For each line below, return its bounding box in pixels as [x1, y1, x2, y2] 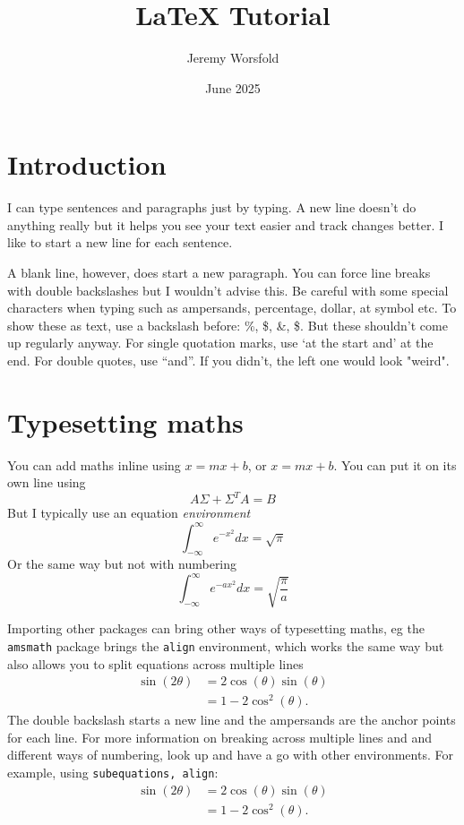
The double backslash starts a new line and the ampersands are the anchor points [7, 710, 456, 729]
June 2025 [205, 78, 261, 97]
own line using [7, 473, 86, 492]
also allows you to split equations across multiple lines [7, 654, 304, 673]
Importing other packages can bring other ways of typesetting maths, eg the [7, 619, 425, 638]
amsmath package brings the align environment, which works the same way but [7, 636, 444, 655]
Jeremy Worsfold [186, 48, 279, 67]
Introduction [7, 146, 167, 183]
